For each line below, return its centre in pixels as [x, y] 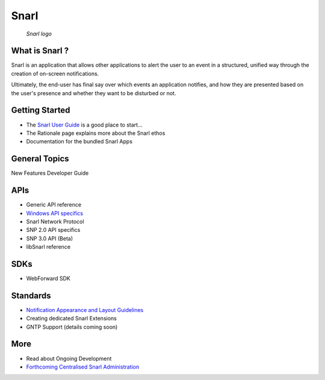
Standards [31, 295]
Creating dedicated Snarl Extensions [71, 319]
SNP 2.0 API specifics [53, 230]
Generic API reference [54, 205]
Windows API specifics [55, 213]
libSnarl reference [48, 247]
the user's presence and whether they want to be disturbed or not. [94, 93]
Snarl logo [39, 34]
